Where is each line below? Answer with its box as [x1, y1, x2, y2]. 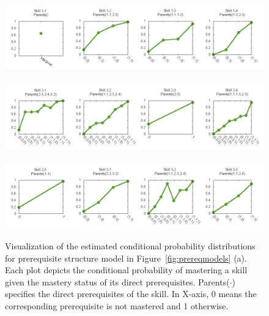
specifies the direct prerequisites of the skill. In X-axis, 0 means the [5, 287, 257, 300]
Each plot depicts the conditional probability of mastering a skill [5, 263, 248, 276]
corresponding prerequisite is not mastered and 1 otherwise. [5, 299, 229, 312]
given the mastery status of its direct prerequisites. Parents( [5, 275, 230, 288]
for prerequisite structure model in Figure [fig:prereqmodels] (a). [5, 251, 247, 264]
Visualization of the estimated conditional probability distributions [5, 239, 256, 252]
